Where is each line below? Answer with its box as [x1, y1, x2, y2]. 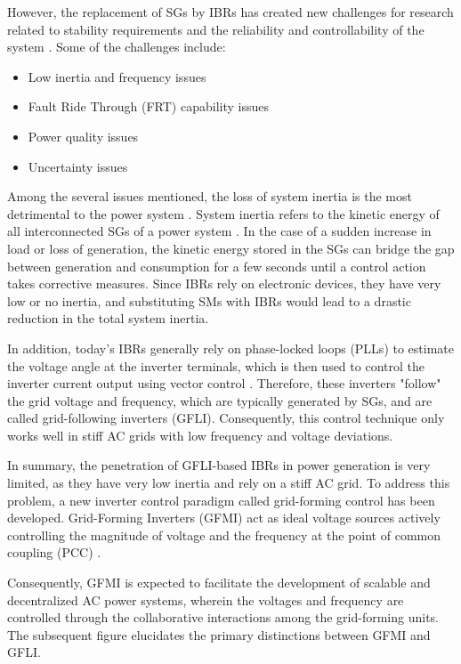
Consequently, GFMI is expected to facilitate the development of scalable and [7, 573, 431, 592]
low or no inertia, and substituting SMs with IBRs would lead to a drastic [7, 291, 411, 310]
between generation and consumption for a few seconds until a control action [7, 256, 426, 275]
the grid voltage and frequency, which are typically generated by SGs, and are [7, 391, 433, 409]
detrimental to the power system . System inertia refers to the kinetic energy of [7, 204, 440, 223]
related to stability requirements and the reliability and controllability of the [7, 20, 425, 38]
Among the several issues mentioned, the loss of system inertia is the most [7, 187, 412, 206]
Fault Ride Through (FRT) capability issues [28, 97, 269, 116]
